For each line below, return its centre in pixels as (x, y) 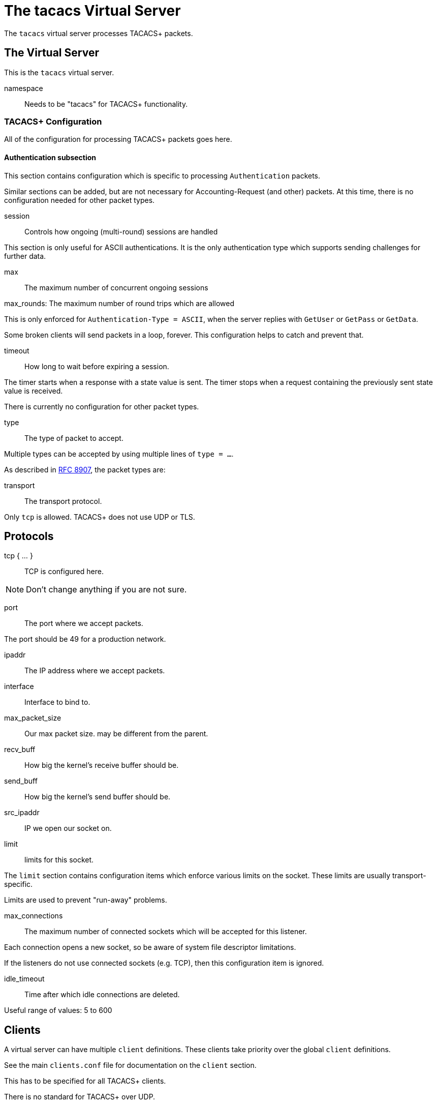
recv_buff (20, 750)
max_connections (34, 916)
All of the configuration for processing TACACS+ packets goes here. (118, 139)
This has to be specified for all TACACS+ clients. (85, 1081)
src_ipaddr (22, 813)
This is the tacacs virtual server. (59, 72)
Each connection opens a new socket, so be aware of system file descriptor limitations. (150, 947)
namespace (24, 88)
